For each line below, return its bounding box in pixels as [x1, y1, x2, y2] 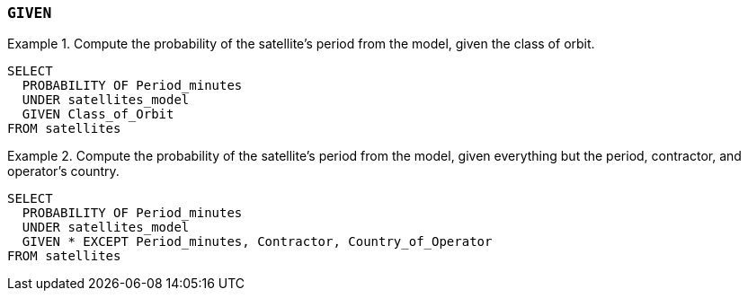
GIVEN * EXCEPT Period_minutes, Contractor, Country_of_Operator [22, 234, 493, 250]
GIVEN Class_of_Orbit [22, 107, 174, 122]
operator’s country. [7, 163, 120, 180]
